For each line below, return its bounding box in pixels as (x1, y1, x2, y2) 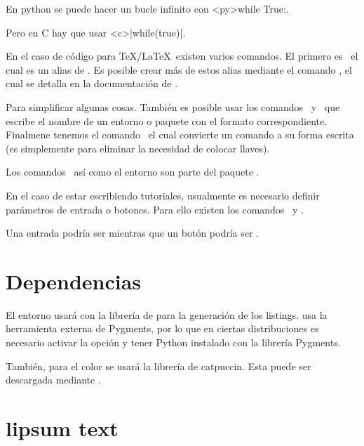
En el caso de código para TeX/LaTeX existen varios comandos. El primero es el (6, 48, 358, 63)
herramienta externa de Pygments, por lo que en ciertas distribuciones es (6, 321, 319, 336)
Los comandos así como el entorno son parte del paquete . (6, 164, 259, 179)
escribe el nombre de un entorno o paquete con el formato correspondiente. (6, 113, 328, 128)
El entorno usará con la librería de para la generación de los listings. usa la (6, 307, 328, 322)
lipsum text (6, 414, 119, 442)
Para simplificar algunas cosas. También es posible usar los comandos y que (6, 99, 340, 114)
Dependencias (6, 266, 142, 295)
